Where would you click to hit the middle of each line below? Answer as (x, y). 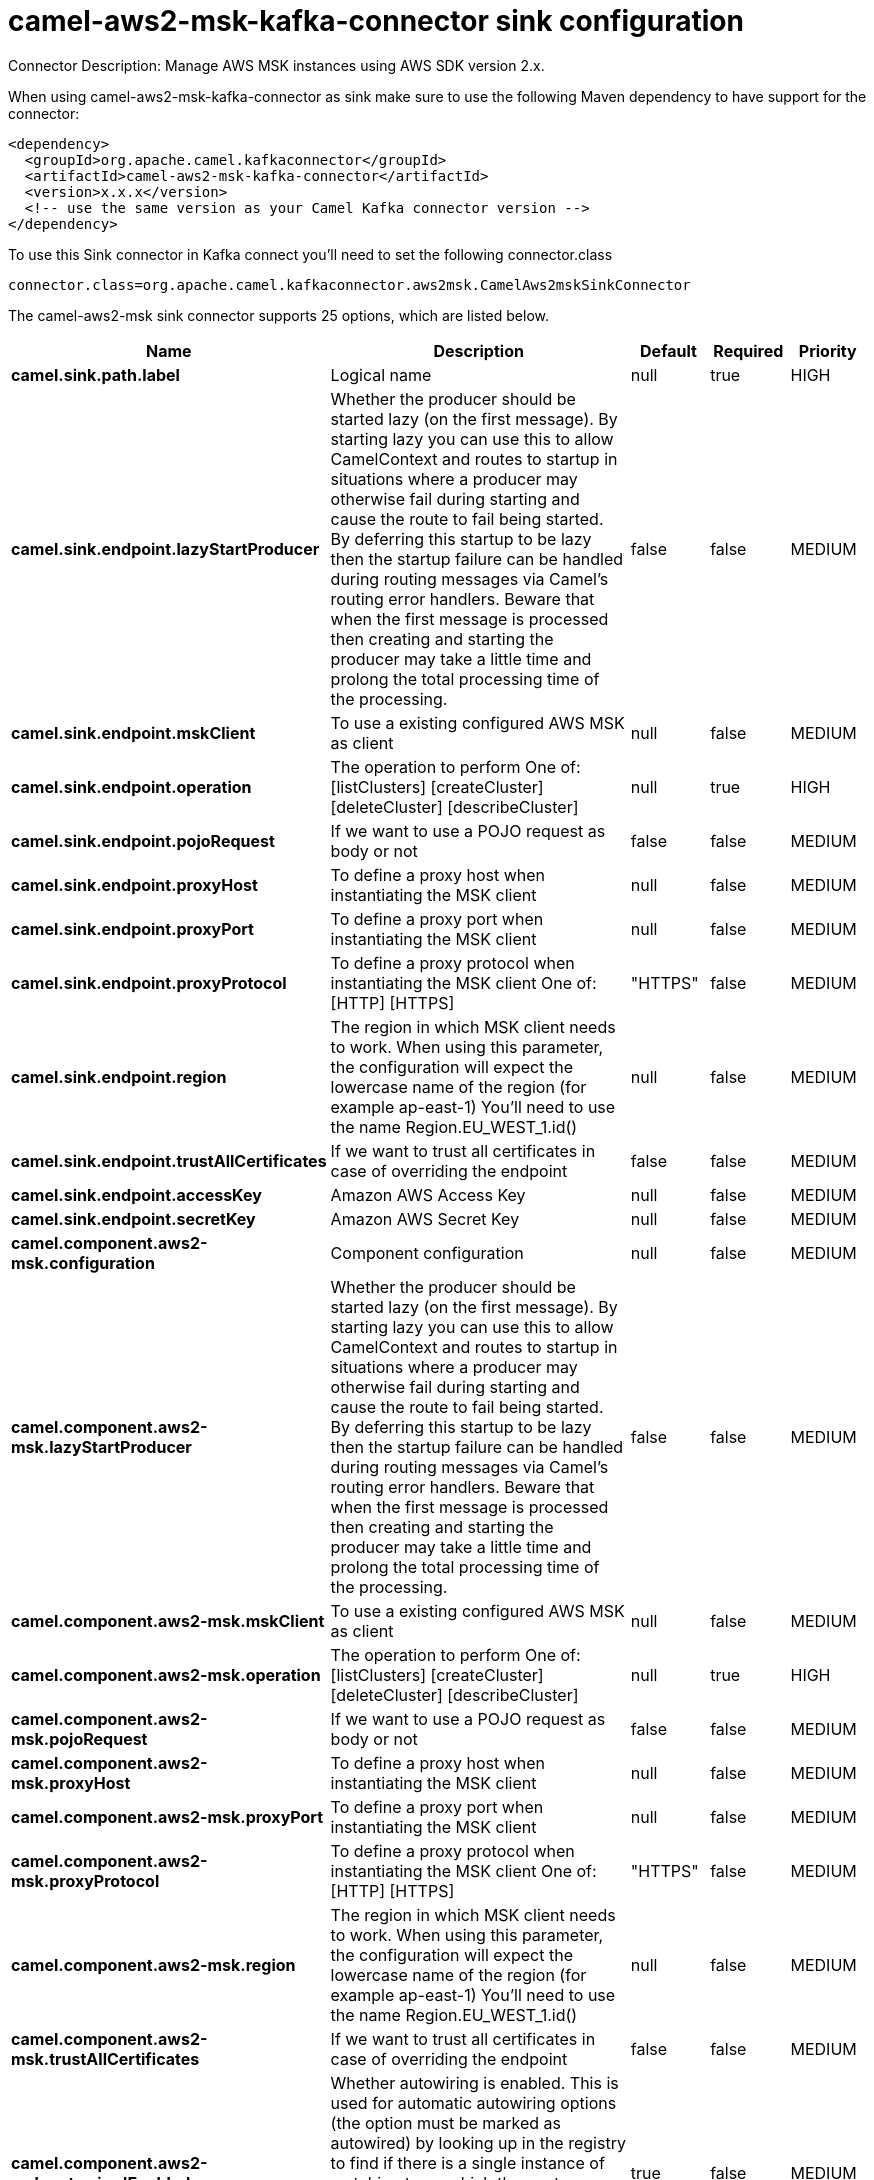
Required (748, 350)
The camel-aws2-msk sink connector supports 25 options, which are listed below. (279, 315)
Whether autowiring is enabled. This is (474, 2082)
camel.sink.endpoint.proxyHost (134, 884)
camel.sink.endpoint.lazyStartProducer (165, 548)
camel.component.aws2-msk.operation (166, 1674)
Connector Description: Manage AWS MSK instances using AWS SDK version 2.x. (276, 65)
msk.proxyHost (71, 1782)
